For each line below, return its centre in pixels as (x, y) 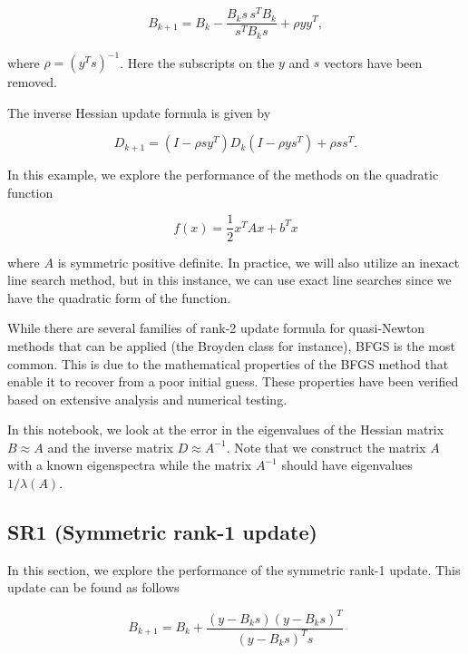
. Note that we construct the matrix (326, 447)
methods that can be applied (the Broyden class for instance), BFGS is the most (231, 345)
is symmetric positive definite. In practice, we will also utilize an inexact (258, 262)
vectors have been (373, 62)
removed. (32, 82)
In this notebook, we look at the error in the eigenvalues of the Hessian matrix (226, 429)
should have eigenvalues (347, 465)
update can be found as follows (93, 587)
